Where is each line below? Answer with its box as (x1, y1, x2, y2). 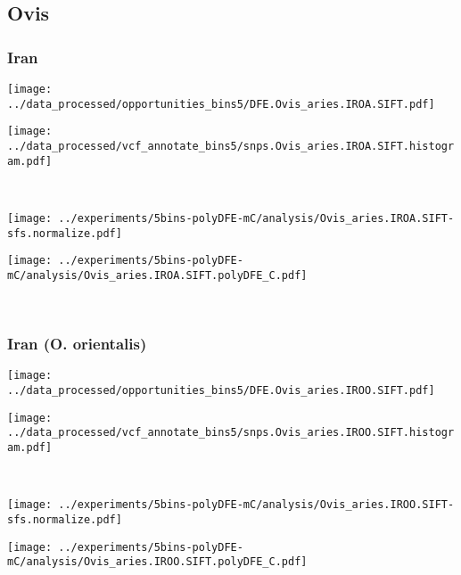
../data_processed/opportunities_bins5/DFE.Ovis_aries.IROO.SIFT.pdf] (7, 383, 435, 397)
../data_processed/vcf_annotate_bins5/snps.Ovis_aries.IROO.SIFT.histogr (7, 426, 455, 439)
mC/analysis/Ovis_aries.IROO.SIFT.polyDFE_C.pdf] (7, 555, 308, 569)
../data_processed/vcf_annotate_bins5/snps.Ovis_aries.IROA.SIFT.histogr (7, 139, 455, 152)
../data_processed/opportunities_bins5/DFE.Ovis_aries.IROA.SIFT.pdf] (7, 97, 435, 111)
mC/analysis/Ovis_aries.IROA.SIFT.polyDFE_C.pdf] (7, 268, 308, 282)
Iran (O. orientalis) (7, 333, 147, 355)
